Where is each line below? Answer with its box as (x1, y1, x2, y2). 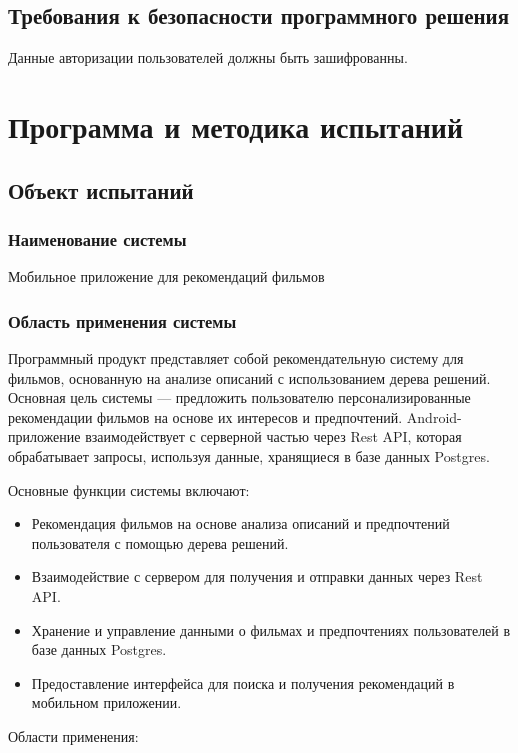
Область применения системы (8, 308, 237, 333)
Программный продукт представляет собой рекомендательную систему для (8, 347, 464, 368)
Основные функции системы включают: (8, 479, 250, 500)
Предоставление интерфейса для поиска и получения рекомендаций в (31, 672, 455, 693)
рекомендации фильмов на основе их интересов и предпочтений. (8, 406, 403, 427)
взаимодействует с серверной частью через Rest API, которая (85, 426, 462, 447)
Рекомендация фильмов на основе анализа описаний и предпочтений (31, 513, 450, 534)
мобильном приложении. (31, 692, 182, 713)
